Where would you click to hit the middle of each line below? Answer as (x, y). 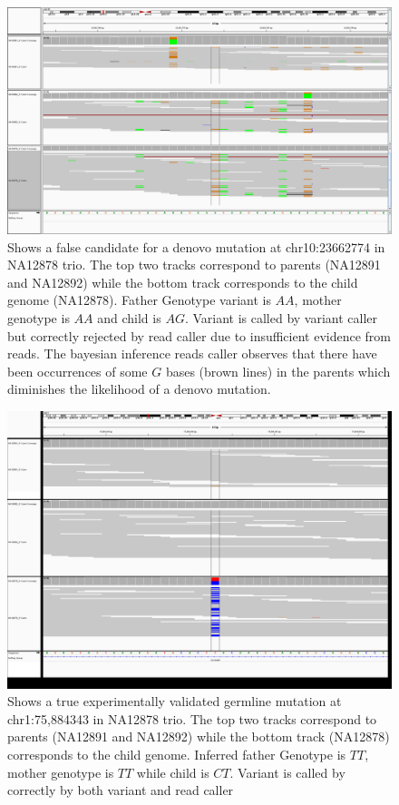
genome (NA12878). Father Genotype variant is (139, 300)
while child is (173, 772)
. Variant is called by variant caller (281, 318)
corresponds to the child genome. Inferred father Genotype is (177, 754)
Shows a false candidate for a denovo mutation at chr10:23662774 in (196, 246)
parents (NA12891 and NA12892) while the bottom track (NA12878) (199, 736)
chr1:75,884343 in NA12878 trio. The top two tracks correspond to (192, 718)
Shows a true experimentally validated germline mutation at (175, 701)
